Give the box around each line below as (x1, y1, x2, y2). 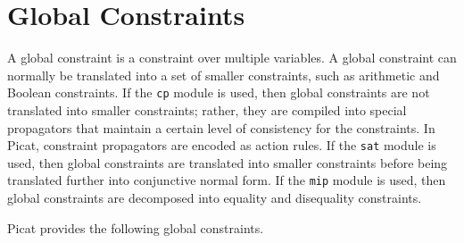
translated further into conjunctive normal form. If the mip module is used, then (7, 171, 446, 189)
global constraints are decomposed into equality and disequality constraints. (7, 189, 422, 207)
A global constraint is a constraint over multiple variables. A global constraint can (7, 48, 457, 67)
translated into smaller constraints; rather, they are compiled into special (7, 100, 407, 119)
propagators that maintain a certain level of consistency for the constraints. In (7, 118, 435, 137)
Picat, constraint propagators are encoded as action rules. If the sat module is (7, 136, 436, 155)
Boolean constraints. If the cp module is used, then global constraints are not (7, 83, 430, 102)
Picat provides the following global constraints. (7, 218, 264, 237)
